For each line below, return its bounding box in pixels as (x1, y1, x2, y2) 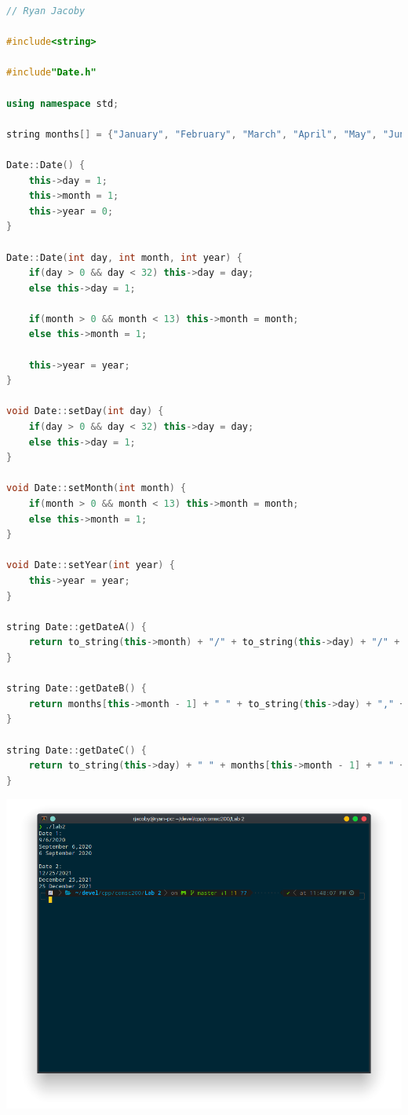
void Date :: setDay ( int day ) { (6, 405, 164, 417)
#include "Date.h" (6, 67, 97, 79)
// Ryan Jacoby (6, 6, 86, 17)
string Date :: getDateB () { (6, 683, 148, 695)
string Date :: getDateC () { (6, 744, 148, 756)
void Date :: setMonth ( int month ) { (6, 482, 187, 494)
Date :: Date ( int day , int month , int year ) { (6, 251, 242, 263)
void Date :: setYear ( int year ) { (6, 559, 175, 571)
